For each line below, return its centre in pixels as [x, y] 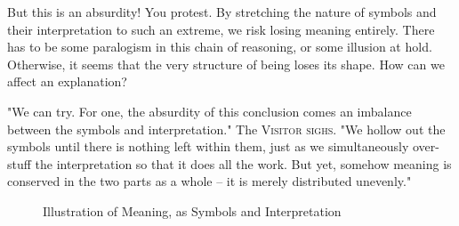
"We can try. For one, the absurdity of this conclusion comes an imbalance [209, 111]
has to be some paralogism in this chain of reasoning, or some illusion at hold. [220, 47]
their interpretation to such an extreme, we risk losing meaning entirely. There [221, 29]
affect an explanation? [67, 81]
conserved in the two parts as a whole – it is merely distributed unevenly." [209, 181]
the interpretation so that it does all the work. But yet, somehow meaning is [243, 163]
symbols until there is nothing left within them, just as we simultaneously [208, 146]
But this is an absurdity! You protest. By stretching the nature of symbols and [222, 12]
